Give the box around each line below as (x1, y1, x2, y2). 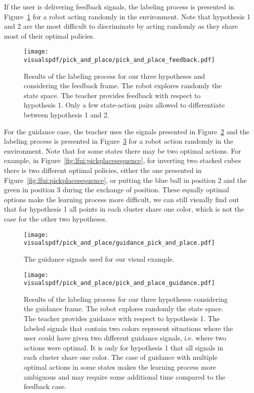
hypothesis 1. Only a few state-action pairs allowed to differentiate (24, 100, 225, 110)
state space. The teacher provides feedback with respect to (24, 90, 201, 100)
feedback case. (24, 381, 67, 392)
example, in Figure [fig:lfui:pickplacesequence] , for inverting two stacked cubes (4, 155, 241, 166)
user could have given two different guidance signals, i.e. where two (24, 333, 226, 343)
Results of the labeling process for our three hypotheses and (24, 70, 205, 81)
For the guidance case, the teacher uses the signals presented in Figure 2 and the (4, 126, 250, 136)
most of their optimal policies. (4, 30, 95, 41)
